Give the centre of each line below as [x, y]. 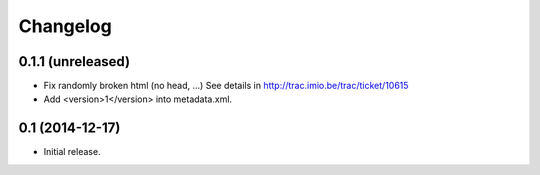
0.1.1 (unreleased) [74, 61]
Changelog [65, 26]
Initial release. [72, 152]
